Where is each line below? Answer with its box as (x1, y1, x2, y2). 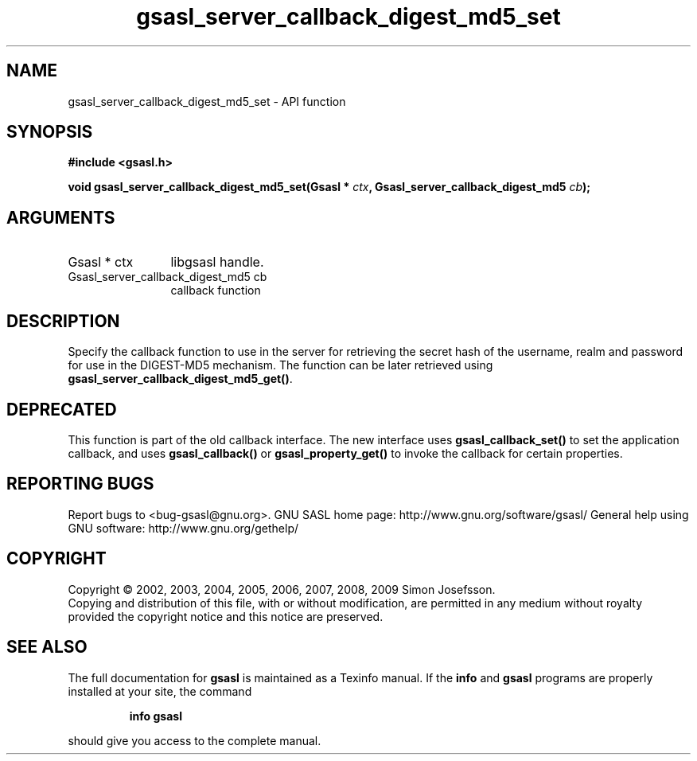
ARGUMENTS (6, 207, 115, 228)
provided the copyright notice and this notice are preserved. (68, 609, 384, 623)
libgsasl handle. (170, 254, 264, 271)
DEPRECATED (6, 399, 117, 420)
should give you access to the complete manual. (68, 733, 321, 747)
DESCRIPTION (6, 310, 120, 331)
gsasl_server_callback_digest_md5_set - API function (68, 94, 346, 108)
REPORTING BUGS (6, 474, 154, 494)
